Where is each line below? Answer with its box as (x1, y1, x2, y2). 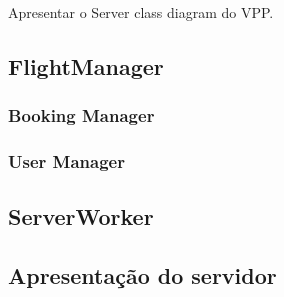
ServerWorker (8, 201, 154, 232)
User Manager (8, 149, 125, 174)
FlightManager (8, 50, 164, 81)
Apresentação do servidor (8, 260, 277, 291)
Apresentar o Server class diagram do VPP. (8, 2, 274, 22)
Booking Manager (8, 103, 155, 128)
